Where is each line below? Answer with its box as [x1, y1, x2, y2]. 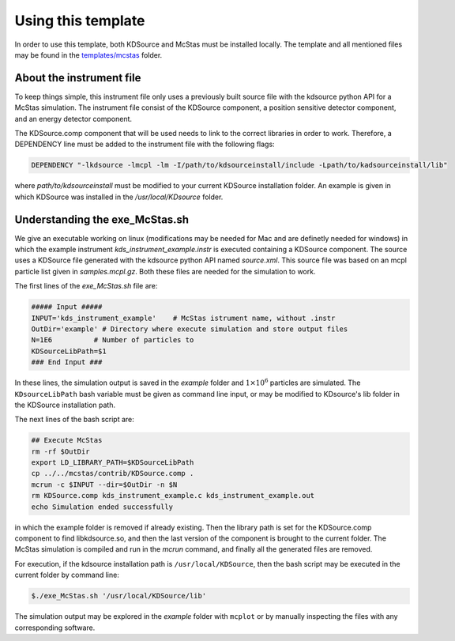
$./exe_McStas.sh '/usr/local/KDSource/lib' [31, 591, 207, 601]
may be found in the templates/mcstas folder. [14, 50, 163, 59]
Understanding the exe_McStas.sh [14, 213, 190, 226]
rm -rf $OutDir [31, 447, 90, 456]
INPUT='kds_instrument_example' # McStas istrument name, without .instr [31, 313, 336, 322]
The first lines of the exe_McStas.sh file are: [14, 281, 158, 291]
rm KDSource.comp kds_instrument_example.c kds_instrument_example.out [31, 491, 315, 500]
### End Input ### [31, 358, 103, 367]
